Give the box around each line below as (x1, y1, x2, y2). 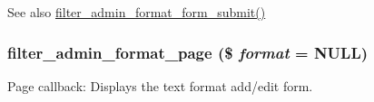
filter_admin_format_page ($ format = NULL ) (7, 41, 369, 63)
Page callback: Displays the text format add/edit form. (7, 76, 313, 95)
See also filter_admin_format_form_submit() (7, 3, 266, 21)
